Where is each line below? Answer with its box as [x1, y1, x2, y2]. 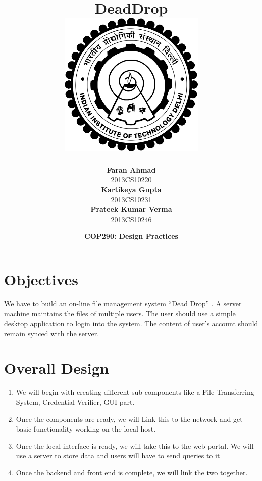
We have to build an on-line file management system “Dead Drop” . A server [4, 298, 242, 308]
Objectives [4, 269, 78, 290]
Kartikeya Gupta [101, 184, 162, 195]
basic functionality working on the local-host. [16, 423, 156, 434]
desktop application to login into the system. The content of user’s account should [4, 318, 258, 329]
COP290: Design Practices [84, 231, 178, 241]
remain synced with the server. [4, 328, 99, 338]
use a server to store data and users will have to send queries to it [16, 450, 220, 461]
